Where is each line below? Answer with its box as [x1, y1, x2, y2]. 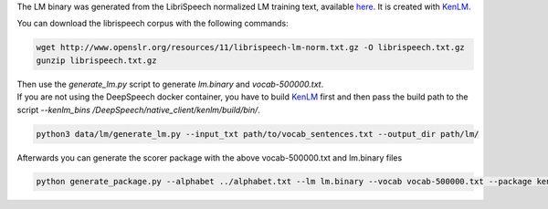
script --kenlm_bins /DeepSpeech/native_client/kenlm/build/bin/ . [16, 104, 260, 115]
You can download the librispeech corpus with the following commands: [16, 18, 290, 29]
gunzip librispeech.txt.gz [36, 55, 157, 66]
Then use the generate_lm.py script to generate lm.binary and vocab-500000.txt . [16, 78, 324, 89]
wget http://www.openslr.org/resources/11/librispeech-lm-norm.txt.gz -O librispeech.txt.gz [36, 42, 465, 53]
